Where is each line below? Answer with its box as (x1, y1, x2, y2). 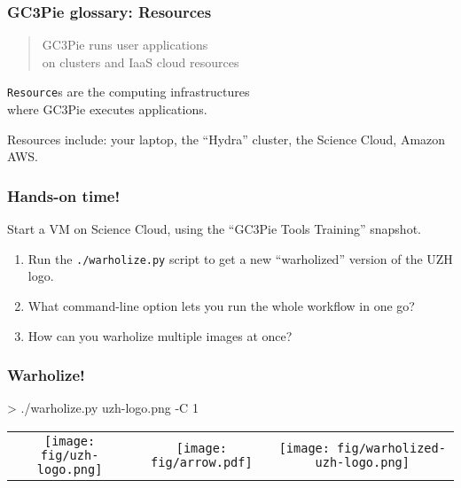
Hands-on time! (7, 184, 121, 206)
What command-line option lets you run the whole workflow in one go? (27, 296, 415, 314)
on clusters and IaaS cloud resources (42, 52, 239, 71)
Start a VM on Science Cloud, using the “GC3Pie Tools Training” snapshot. (7, 220, 421, 238)
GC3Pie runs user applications (42, 35, 208, 54)
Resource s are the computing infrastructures (7, 82, 250, 101)
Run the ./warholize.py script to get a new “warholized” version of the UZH (27, 249, 453, 267)
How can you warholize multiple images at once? (27, 326, 293, 345)
